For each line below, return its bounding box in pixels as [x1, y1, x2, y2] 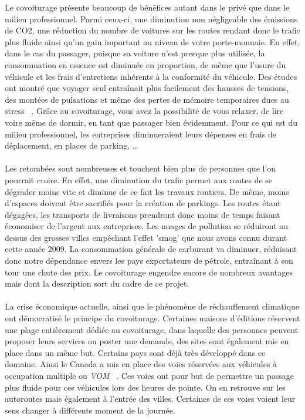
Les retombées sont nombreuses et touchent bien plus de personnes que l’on [5, 162, 276, 174]
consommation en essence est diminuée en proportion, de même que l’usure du [5, 58, 286, 70]
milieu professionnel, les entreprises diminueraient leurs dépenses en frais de [5, 127, 276, 140]
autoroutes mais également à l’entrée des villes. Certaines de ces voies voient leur [5, 392, 296, 405]
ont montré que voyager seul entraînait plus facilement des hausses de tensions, [5, 82, 289, 94]
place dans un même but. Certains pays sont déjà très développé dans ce [5, 346, 266, 358]
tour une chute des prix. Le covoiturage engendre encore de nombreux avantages [5, 266, 293, 278]
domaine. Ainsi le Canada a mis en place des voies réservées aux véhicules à [5, 358, 277, 370]
